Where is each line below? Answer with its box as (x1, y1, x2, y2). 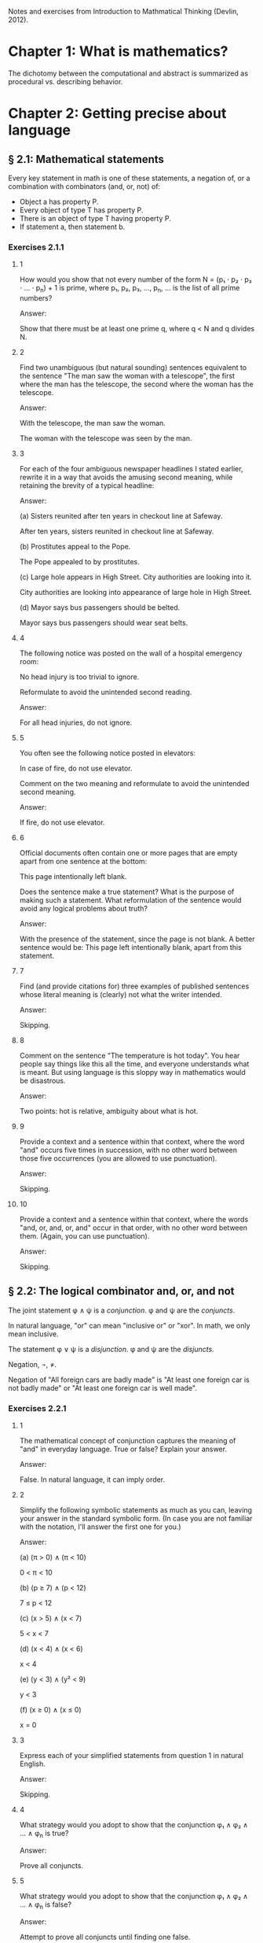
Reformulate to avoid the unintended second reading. (19, 688, 192, 697)
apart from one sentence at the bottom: (19, 857, 148, 866)
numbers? (19, 294, 53, 303)
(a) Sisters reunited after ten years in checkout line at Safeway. (19, 512, 223, 521)
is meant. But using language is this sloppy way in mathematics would (19, 1068, 246, 1077)
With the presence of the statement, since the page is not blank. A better (19, 934, 255, 944)
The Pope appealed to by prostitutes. (19, 557, 140, 567)
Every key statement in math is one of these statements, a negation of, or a (8, 173, 250, 183)
